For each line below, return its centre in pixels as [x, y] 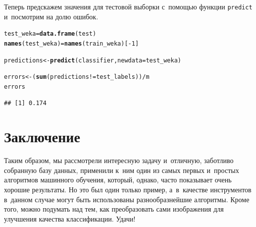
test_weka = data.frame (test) [50, 34]
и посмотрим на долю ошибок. [51, 16]
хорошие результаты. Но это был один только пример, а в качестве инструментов [128, 190]
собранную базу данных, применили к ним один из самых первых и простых [122, 170]
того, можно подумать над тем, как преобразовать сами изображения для [114, 209]
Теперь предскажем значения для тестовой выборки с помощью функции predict [128, 6]
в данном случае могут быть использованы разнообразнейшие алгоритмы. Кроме [127, 199]
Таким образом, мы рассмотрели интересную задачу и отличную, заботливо [119, 160]
